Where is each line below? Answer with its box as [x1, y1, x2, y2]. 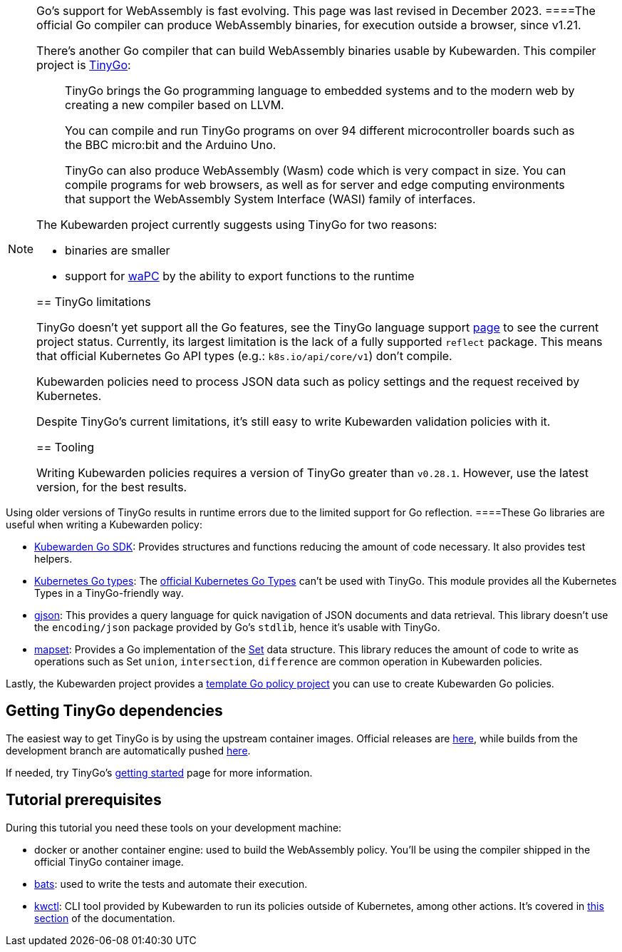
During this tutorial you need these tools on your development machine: [6, 821, 342, 834]
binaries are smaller [65, 243, 170, 257]
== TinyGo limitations [36, 295, 151, 309]
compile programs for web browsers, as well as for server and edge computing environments [65, 178, 565, 192]
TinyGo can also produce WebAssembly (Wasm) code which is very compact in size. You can [65, 163, 566, 178]
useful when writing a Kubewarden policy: [6, 518, 202, 531]
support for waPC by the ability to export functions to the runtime [65, 269, 415, 283]
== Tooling [36, 440, 95, 454]
